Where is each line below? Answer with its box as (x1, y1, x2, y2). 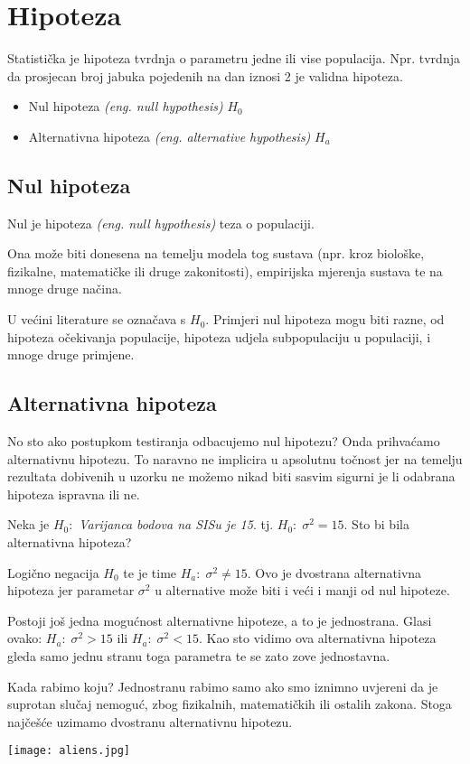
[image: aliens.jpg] (7, 744, 131, 758)
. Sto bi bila (343, 515, 409, 534)
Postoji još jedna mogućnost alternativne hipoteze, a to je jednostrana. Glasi (7, 610, 432, 629)
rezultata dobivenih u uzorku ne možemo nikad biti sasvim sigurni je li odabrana (7, 467, 456, 486)
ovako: (7, 629, 42, 648)
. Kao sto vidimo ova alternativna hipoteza (198, 629, 437, 648)
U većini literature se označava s (7, 310, 186, 329)
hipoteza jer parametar (7, 581, 135, 600)
